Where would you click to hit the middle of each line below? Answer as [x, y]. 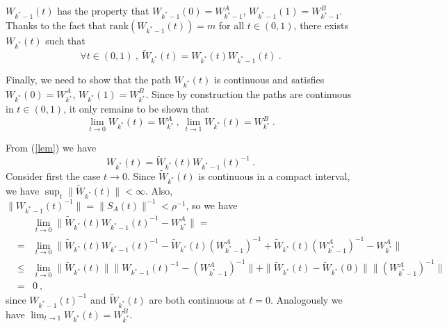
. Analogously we [306, 299]
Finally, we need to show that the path [88, 80]
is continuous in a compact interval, [274, 176]
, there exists [321, 25]
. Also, [159, 191]
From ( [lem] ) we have [51, 148]
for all [231, 25]
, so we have [212, 205]
